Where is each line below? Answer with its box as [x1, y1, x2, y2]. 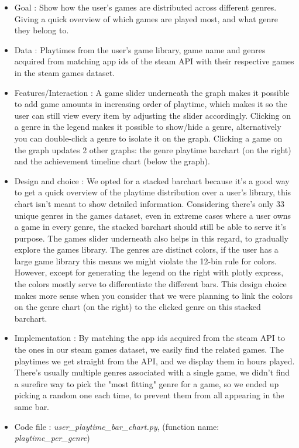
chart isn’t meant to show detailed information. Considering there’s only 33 [14, 197, 285, 209]
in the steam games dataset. [14, 66, 115, 78]
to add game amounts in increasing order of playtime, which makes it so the [14, 98, 287, 110]
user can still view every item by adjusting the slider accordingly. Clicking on [14, 109, 291, 121]
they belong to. [14, 24, 69, 36]
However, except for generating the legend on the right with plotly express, [14, 266, 284, 278]
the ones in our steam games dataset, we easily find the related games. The [14, 343, 284, 356]
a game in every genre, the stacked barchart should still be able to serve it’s [14, 220, 286, 233]
